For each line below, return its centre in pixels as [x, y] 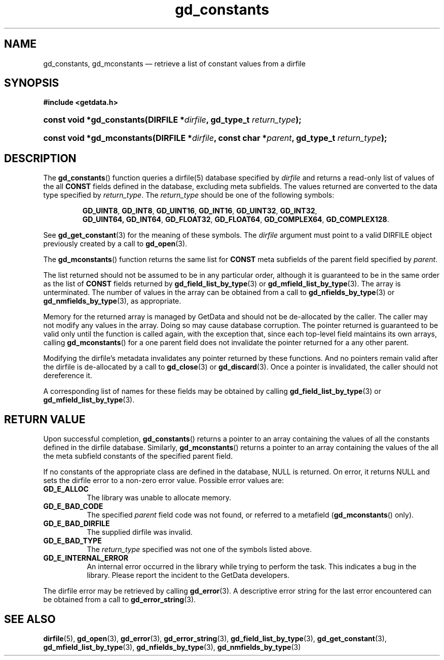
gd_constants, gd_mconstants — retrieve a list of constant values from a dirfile [174, 63]
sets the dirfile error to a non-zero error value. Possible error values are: [163, 481]
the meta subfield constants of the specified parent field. [138, 456]
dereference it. [68, 376]
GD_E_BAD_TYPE [72, 541]
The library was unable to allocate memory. [159, 498]
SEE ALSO [30, 619]
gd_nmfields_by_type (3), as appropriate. [112, 301]
